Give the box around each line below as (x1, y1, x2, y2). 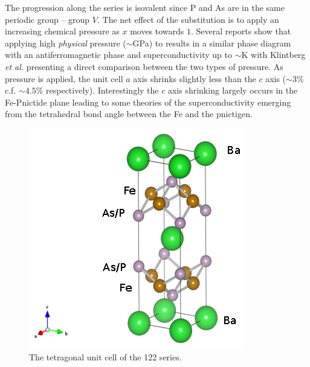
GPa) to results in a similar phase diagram (132, 36, 291, 49)
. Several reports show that (191, 25, 291, 37)
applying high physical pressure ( (5, 36, 126, 49)
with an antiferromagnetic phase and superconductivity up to (5, 48, 232, 61)
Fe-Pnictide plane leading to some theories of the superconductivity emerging (5, 95, 291, 108)
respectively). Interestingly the (46, 84, 159, 97)
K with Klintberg (241, 48, 306, 61)
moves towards (130, 25, 184, 37)
